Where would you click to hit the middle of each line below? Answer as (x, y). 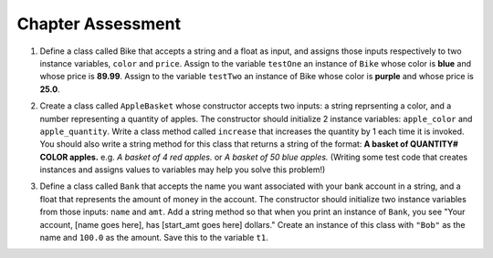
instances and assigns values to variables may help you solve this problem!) (183, 170)
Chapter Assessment (99, 24)
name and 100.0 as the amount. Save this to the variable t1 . (154, 238)
